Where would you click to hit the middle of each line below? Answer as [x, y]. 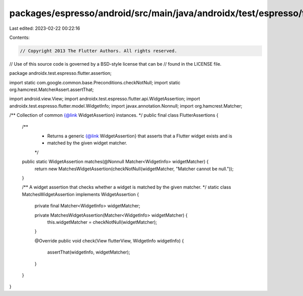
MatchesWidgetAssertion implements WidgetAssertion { [81, 194]
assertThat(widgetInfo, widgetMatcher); [89, 252]
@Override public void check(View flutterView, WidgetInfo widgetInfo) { [109, 240]
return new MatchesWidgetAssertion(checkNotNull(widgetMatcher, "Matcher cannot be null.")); [134, 169]
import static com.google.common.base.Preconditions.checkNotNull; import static [95, 82]
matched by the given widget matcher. [87, 143]
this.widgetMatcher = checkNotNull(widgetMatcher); [102, 222]
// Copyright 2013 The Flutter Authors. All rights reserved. [98, 51]
